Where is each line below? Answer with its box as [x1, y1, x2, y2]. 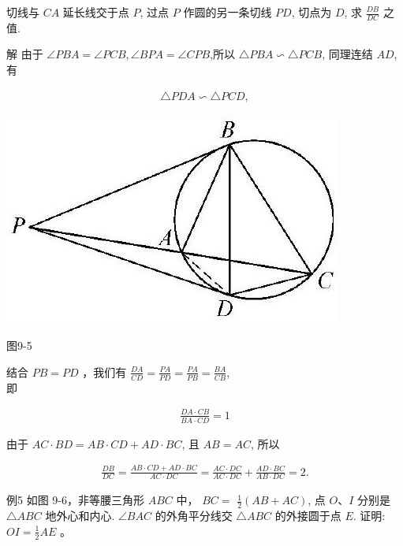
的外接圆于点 [274, 507, 341, 524]
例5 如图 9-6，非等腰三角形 [6, 492, 144, 508]
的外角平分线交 [155, 507, 233, 524]
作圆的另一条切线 [183, 4, 272, 20]
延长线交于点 [62, 4, 129, 20]
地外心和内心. [45, 507, 115, 524]
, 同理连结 [322, 46, 373, 62]
